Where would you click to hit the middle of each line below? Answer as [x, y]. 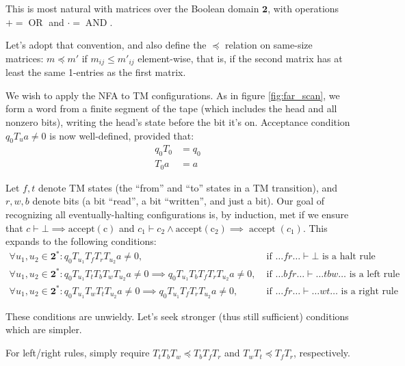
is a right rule [369, 291]
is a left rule [375, 274]
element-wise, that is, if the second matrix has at [240, 58]
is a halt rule [349, 257]
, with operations [303, 8]
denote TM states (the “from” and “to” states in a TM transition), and [188, 187]
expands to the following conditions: [81, 241]
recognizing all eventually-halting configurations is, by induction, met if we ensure [177, 214]
